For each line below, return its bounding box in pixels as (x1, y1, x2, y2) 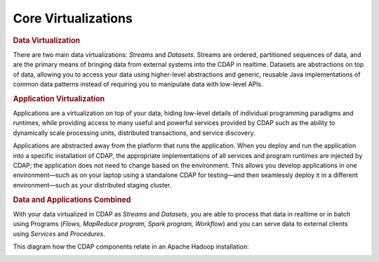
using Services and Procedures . (13, 229, 105, 238)
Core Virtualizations (13, 11, 133, 26)
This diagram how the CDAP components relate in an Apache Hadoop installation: (13, 242, 249, 251)
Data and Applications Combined (13, 195, 131, 204)
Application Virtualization (13, 93, 105, 103)
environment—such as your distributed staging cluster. (13, 181, 172, 189)
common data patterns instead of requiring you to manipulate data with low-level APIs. (13, 79, 263, 88)
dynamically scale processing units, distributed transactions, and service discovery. (13, 129, 255, 137)
